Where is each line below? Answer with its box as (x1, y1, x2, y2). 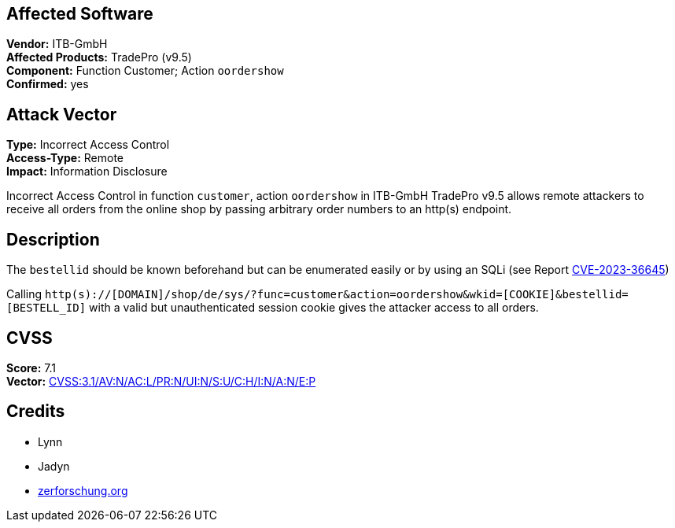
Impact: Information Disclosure (6, 164, 168, 179)
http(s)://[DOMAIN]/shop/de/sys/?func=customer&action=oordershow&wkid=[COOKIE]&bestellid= (45, 288, 629, 301)
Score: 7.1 (6, 360, 57, 375)
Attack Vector (6, 104, 117, 124)
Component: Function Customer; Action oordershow (6, 64, 284, 78)
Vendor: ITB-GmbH (6, 37, 108, 51)
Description (6, 229, 100, 249)
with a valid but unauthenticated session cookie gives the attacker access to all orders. (89, 301, 539, 315)
